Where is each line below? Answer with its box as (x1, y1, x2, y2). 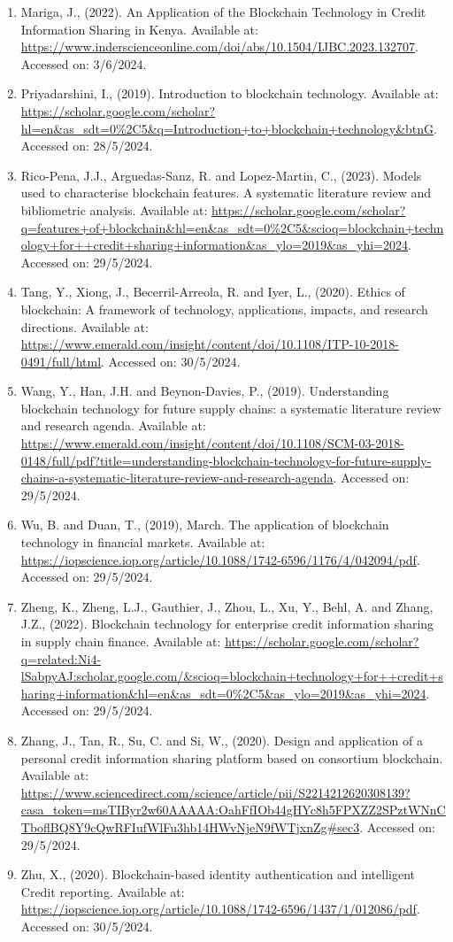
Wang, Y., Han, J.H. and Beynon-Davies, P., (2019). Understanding (20, 382, 389, 400)
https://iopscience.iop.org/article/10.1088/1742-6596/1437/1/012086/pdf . (20, 900, 420, 918)
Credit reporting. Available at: (20, 882, 185, 900)
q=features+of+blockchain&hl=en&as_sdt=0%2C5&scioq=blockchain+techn (20, 218, 444, 236)
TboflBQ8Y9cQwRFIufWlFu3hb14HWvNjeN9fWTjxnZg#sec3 (20, 817, 360, 836)
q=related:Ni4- (20, 649, 102, 668)
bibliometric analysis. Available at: (20, 200, 208, 219)
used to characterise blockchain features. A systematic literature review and (20, 183, 432, 202)
